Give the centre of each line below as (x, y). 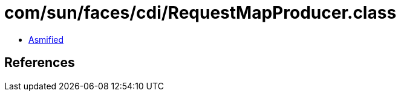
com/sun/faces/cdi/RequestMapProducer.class (200, 13)
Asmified (46, 39)
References (40, 63)
